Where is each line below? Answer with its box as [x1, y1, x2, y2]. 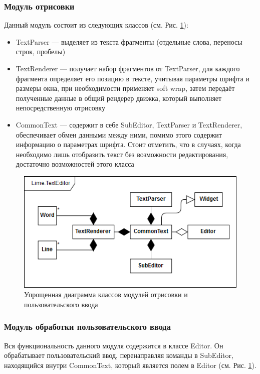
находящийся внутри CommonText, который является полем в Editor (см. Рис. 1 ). [4, 359, 256, 370]
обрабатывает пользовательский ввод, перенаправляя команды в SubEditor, [4, 350, 233, 360]
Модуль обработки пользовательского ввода [4, 320, 171, 333]
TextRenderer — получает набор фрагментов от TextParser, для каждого [16, 63, 240, 73]
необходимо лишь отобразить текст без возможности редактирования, [16, 149, 228, 159]
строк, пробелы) [16, 46, 66, 57]
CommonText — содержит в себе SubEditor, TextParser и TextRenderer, [16, 119, 242, 130]
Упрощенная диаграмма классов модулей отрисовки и [24, 289, 188, 300]
